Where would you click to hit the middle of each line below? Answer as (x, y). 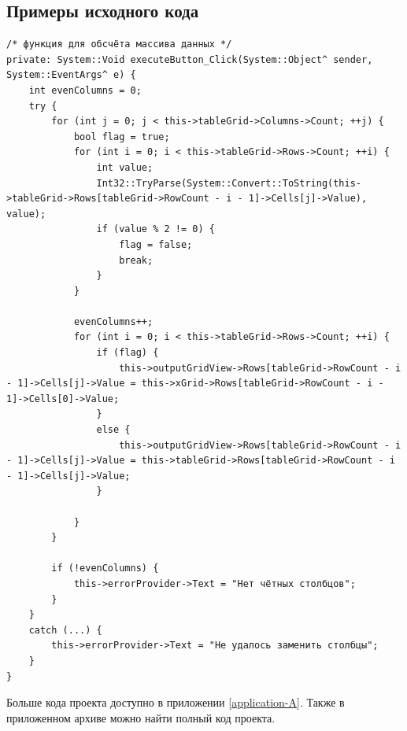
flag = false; (156, 244)
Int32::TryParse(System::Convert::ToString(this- (229, 183)
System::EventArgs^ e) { (71, 75)
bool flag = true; (122, 137)
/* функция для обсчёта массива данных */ (119, 44)
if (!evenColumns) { (105, 569)
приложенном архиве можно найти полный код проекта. (141, 717)
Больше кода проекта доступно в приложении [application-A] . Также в (176, 702)
